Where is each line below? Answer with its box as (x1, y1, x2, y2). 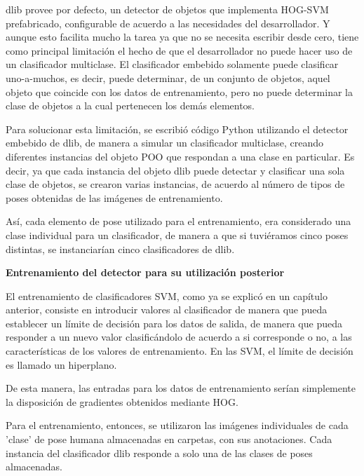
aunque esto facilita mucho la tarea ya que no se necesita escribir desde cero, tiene (6, 29, 359, 44)
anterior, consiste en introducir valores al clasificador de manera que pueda (6, 302, 328, 317)
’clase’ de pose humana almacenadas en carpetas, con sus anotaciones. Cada (6, 432, 332, 447)
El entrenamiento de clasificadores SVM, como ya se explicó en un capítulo (6, 288, 328, 303)
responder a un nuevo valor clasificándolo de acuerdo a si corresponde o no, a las (6, 329, 352, 344)
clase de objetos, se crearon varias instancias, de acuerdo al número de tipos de (6, 177, 345, 191)
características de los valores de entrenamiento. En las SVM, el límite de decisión (6, 344, 353, 358)
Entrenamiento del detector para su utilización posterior (6, 265, 285, 280)
